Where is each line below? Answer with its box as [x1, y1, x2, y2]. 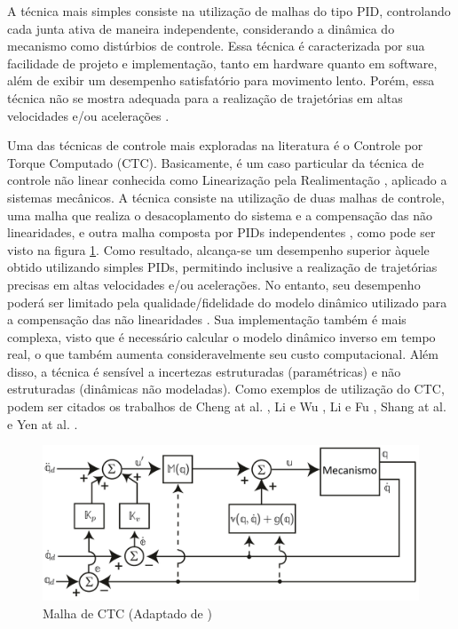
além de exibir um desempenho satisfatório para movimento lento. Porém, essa [7, 71, 435, 90]
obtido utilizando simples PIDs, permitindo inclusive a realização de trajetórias [7, 258, 438, 276]
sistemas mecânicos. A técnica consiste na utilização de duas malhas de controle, [7, 187, 445, 206]
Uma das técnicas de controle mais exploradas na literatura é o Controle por [7, 136, 423, 155]
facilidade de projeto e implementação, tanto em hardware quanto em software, [7, 53, 438, 72]
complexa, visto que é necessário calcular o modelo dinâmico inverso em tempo [7, 327, 436, 346]
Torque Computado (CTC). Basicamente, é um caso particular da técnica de [7, 153, 424, 171]
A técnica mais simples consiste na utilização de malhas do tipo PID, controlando [7, 2, 451, 20]
